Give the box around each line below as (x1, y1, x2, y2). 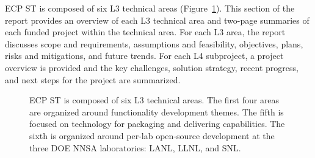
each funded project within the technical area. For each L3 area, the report (5, 26, 286, 38)
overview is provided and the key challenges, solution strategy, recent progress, (5, 61, 299, 74)
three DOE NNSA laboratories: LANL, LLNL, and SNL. (29, 141, 241, 154)
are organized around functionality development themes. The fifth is (29, 105, 284, 118)
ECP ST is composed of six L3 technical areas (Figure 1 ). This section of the (5, 2, 295, 14)
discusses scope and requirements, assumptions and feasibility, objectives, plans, (5, 37, 303, 50)
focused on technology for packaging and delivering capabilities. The (29, 117, 285, 130)
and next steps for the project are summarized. (5, 73, 181, 86)
